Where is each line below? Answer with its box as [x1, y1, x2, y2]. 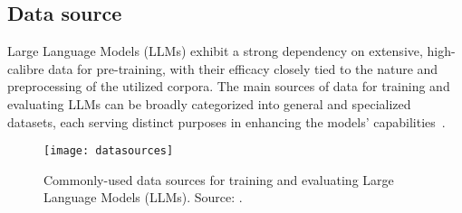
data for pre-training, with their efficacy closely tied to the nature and [48, 59, 438, 78]
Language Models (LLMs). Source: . [43, 188, 243, 207]
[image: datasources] [43, 144, 174, 158]
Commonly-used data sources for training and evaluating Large [43, 170, 394, 189]
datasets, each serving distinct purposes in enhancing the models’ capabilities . [7, 112, 446, 131]
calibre [7, 59, 44, 78]
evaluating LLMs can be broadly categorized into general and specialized [7, 94, 411, 113]
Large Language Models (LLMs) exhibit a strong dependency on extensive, [7, 42, 423, 60]
